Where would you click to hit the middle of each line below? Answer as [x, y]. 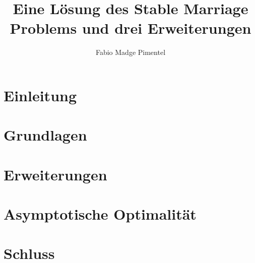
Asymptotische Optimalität [100, 214]
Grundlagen [45, 135]
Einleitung [40, 95]
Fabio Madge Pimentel [131, 52]
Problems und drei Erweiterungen [131, 28]
